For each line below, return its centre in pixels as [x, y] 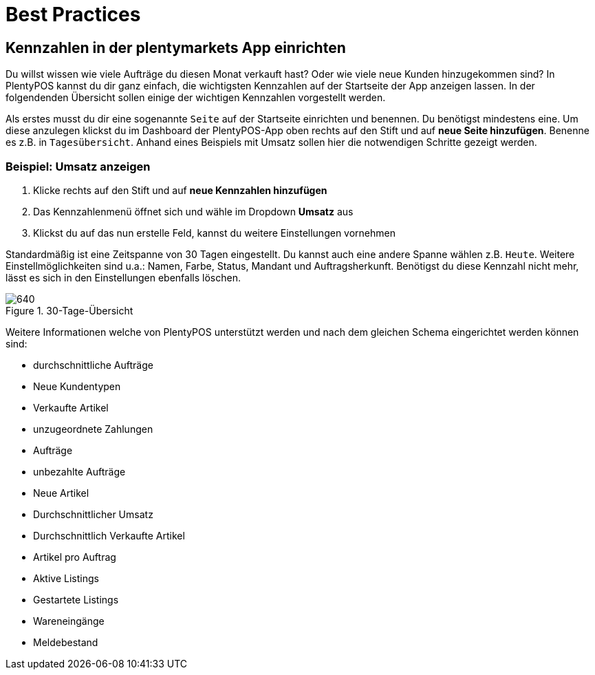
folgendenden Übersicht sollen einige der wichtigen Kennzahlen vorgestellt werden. [196, 98]
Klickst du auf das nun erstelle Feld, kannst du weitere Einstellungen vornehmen [214, 233]
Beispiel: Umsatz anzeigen [78, 166]
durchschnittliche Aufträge [93, 365]
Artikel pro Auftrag [75, 557]
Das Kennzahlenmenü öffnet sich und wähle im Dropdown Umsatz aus [193, 211]
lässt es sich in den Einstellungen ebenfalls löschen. [123, 277]
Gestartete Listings [76, 599]
